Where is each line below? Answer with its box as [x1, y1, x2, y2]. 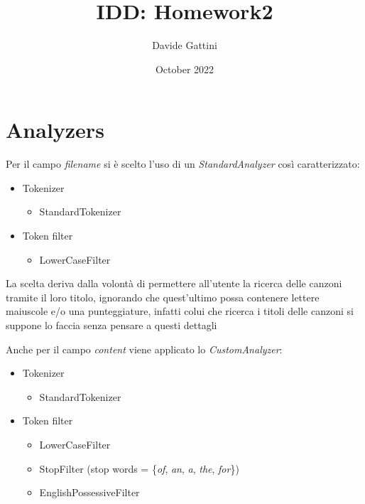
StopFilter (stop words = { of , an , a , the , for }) [39, 461, 239, 476]
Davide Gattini [152, 38, 217, 53]
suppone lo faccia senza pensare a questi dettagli [6, 318, 217, 332]
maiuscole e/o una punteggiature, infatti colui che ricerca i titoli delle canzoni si [6, 304, 354, 318]
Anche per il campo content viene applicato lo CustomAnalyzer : [6, 341, 283, 356]
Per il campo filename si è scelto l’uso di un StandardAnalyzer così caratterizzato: [6, 156, 360, 171]
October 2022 [155, 61, 214, 76]
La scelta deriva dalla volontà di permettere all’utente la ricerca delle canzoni [6, 276, 342, 291]
